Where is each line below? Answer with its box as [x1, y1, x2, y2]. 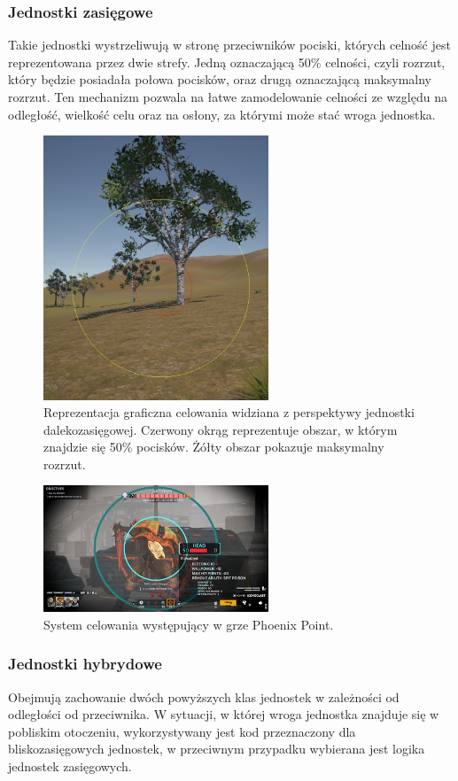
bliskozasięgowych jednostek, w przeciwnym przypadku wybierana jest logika [8, 739, 425, 758]
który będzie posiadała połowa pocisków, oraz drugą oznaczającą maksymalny [8, 70, 431, 89]
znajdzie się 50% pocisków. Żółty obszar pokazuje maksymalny [43, 437, 384, 456]
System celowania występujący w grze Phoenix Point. [43, 615, 334, 633]
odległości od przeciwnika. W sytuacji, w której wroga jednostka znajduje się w [8, 705, 439, 723]
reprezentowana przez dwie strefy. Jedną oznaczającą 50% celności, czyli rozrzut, [8, 52, 446, 71]
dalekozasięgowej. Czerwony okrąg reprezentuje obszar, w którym [43, 420, 398, 438]
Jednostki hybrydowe [8, 653, 162, 675]
